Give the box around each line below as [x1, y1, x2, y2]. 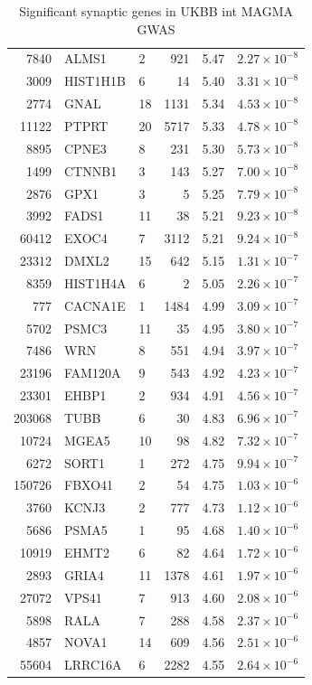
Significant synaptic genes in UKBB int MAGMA [19, 2, 293, 20]
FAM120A [64, 363, 121, 382]
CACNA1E [64, 296, 126, 314]
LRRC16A [64, 655, 122, 674]
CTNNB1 [64, 161, 118, 180]
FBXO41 [64, 475, 114, 494]
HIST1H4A [64, 273, 127, 292]
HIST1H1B [64, 71, 126, 90]
